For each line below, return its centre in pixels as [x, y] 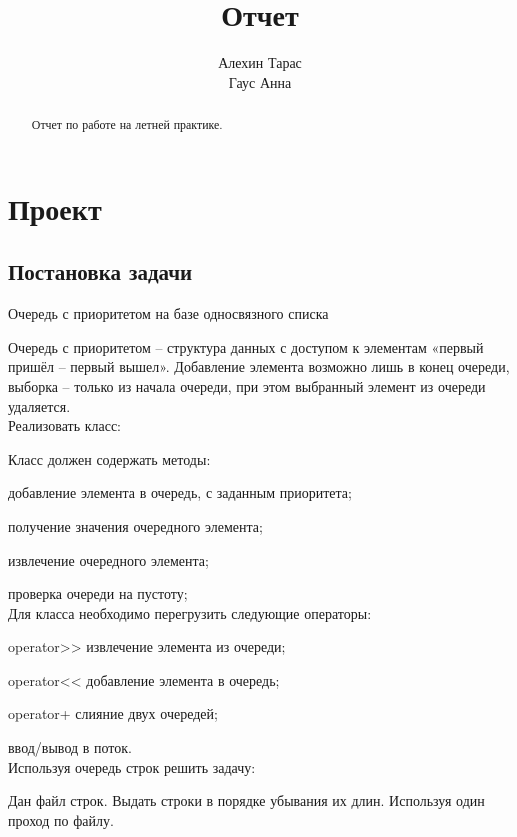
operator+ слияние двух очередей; [113, 713]
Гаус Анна [260, 81]
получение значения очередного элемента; [135, 525]
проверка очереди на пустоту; [98, 593]
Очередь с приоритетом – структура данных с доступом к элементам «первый [246, 346]
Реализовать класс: [65, 425]
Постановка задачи [100, 271]
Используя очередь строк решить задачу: [132, 766]
